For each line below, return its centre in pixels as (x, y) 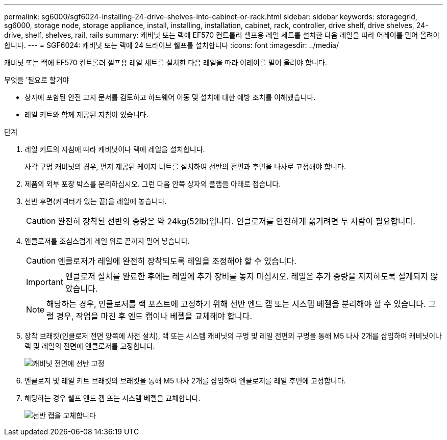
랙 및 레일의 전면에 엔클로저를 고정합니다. (90, 346)
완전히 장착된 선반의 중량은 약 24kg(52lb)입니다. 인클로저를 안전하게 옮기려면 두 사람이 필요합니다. (237, 221)
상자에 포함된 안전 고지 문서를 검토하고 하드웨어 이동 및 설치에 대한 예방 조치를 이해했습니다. (170, 97)
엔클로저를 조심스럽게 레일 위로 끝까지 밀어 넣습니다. (107, 241)
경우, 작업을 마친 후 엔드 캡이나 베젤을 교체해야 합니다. (154, 316)
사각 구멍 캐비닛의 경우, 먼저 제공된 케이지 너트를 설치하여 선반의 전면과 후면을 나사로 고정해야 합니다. (185, 166)
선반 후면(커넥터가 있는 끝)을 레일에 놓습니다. (96, 201)
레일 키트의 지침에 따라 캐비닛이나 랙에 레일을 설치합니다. (115, 149)
